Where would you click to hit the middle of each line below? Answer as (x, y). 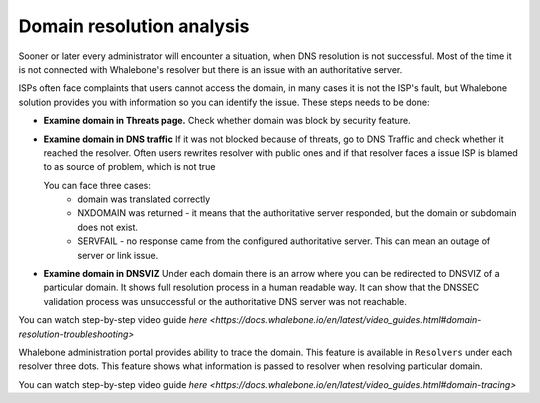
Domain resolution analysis (134, 26)
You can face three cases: (97, 185)
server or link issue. (118, 255)
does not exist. (108, 227)
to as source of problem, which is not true (129, 167)
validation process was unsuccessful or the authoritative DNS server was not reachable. (225, 301)
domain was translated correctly (144, 199)
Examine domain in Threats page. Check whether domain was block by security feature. (227, 121)
